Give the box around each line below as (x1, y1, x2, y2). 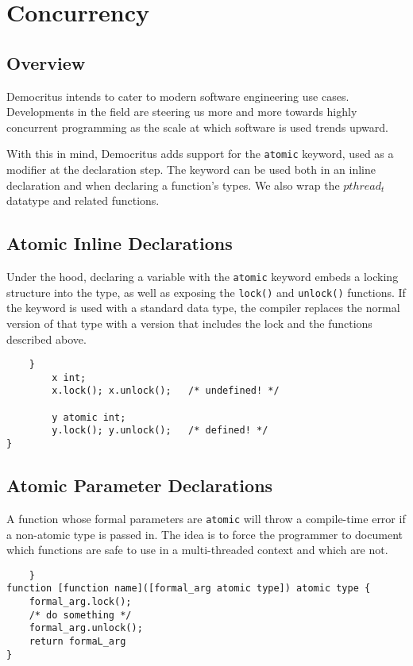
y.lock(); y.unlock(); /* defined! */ (52, 425, 268, 437)
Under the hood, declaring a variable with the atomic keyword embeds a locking (6, 268, 399, 284)
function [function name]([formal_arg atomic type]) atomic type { (6, 583, 371, 595)
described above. (6, 330, 87, 347)
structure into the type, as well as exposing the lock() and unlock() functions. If (6, 283, 406, 300)
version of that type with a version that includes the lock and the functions (6, 314, 372, 331)
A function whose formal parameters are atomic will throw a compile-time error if (6, 510, 406, 526)
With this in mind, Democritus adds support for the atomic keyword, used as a (6, 145, 394, 162)
